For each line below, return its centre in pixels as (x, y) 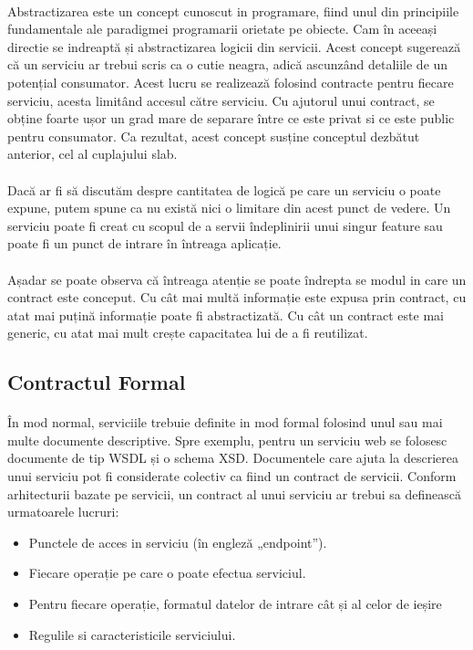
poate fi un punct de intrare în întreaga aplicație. (144, 243)
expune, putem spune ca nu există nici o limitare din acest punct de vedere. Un (229, 208)
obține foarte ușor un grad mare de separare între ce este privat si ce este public (231, 118)
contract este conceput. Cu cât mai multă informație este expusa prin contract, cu (237, 297)
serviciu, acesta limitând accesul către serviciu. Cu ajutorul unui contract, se (221, 100)
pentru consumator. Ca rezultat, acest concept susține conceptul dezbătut (214, 136)
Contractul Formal (97, 382)
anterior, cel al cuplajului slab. (93, 154)
